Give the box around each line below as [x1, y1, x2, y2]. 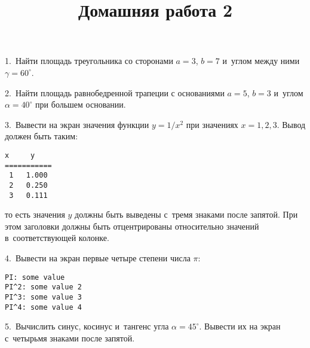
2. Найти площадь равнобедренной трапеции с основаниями [5, 86, 225, 99]
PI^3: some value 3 [5, 292, 82, 301]
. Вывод [277, 118, 306, 130]
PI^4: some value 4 [5, 303, 82, 312]
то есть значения [5, 208, 65, 221]
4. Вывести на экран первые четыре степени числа [5, 252, 191, 264]
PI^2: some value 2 [5, 283, 82, 292]
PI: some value [5, 273, 65, 282]
